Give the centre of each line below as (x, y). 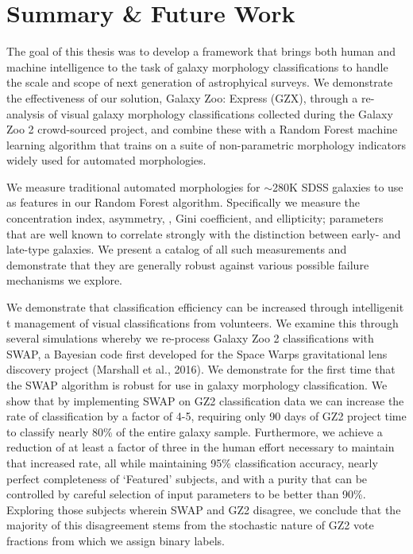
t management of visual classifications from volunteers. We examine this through (203, 322)
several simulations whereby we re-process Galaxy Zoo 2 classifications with (190, 338)
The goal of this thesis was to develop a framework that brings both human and (201, 51)
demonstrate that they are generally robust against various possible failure (188, 264)
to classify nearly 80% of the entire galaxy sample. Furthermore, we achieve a (195, 431)
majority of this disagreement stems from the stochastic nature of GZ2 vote (190, 525)
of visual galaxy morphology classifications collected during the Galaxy (220, 113)
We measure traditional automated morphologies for (133, 186)
